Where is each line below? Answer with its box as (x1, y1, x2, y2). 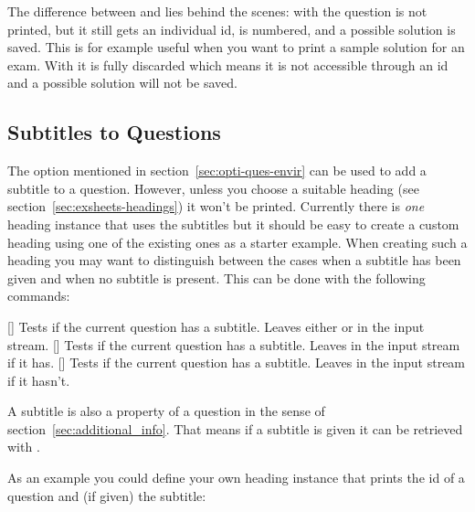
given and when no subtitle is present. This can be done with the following (7, 268, 426, 287)
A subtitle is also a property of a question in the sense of (7, 401, 325, 421)
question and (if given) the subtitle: (7, 485, 206, 505)
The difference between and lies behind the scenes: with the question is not (7, 2, 427, 20)
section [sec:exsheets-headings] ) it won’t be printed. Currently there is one (7, 197, 425, 216)
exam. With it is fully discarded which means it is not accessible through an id (7, 55, 449, 74)
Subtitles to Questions (7, 118, 221, 146)
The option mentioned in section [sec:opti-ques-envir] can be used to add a (7, 161, 427, 180)
